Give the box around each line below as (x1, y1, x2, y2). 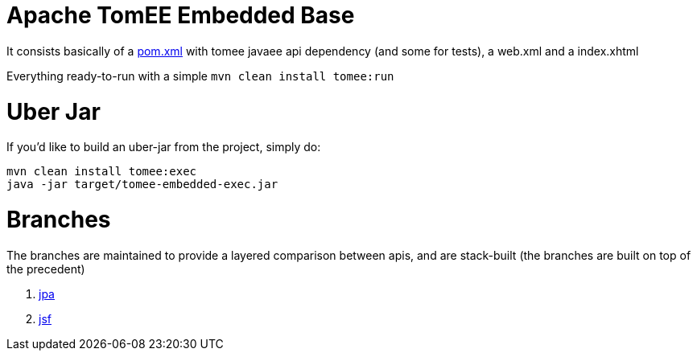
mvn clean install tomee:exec (6, 165, 197, 178)
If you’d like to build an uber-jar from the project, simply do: (6, 140, 321, 154)
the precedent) (6, 261, 85, 276)
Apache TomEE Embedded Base (6, 2, 355, 29)
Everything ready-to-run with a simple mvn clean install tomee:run (6, 68, 394, 83)
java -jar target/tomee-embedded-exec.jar (6, 178, 278, 191)
